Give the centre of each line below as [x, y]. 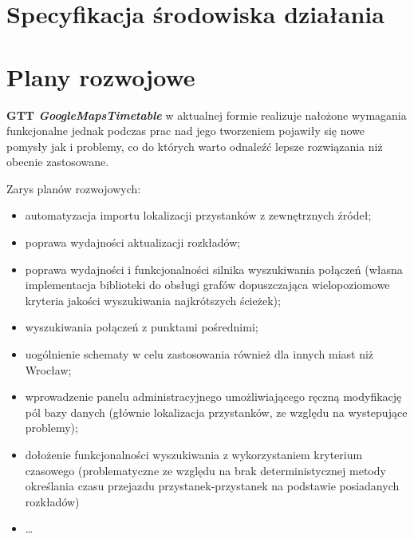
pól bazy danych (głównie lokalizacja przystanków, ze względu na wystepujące [216, 412]
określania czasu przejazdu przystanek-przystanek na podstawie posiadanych [212, 486]
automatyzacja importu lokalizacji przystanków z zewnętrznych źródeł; [198, 215]
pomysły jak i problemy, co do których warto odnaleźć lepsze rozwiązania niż [195, 146]
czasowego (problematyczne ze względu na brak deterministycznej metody [205, 470]
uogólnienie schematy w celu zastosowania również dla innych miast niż [199, 354]
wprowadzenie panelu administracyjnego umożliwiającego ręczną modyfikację [213, 396]
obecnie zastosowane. [58, 162]
